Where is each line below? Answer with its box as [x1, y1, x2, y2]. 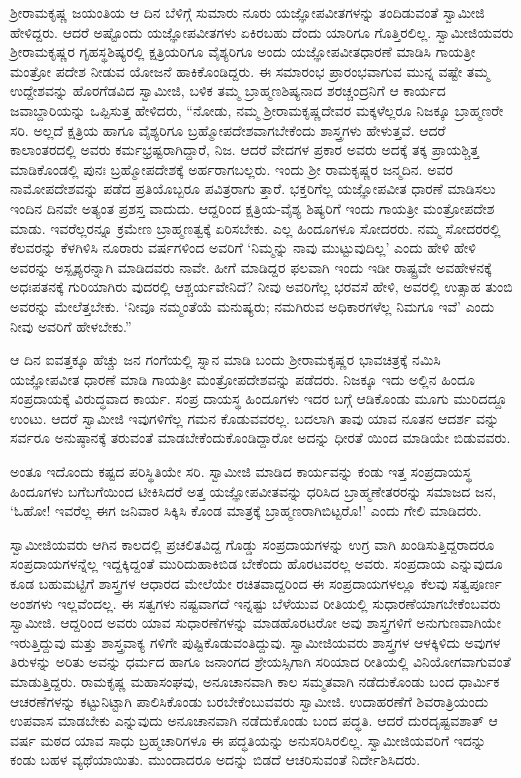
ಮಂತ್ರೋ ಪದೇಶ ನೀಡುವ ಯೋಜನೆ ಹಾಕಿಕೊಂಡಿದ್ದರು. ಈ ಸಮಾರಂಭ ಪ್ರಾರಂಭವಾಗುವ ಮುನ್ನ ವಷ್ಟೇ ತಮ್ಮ [10, 60, 490, 81]
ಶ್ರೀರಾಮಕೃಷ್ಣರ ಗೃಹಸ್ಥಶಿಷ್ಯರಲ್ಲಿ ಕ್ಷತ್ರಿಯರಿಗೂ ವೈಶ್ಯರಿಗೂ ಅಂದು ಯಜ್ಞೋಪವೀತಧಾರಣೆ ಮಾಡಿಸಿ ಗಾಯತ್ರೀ [10, 41, 476, 62]
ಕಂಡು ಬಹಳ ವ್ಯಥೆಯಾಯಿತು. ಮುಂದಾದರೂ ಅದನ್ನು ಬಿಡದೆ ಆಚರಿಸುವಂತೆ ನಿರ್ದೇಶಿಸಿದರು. [10, 749, 421, 770]
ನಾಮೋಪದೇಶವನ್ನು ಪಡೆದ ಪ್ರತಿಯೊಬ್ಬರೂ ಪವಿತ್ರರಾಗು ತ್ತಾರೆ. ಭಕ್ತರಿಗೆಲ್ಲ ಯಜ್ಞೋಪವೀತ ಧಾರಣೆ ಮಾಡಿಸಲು [10, 178, 496, 199]
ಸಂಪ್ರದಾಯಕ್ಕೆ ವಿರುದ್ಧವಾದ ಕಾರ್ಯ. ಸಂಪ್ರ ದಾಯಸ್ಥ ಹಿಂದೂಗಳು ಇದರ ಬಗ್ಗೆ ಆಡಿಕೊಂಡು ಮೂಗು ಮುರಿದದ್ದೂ [10, 388, 507, 409]
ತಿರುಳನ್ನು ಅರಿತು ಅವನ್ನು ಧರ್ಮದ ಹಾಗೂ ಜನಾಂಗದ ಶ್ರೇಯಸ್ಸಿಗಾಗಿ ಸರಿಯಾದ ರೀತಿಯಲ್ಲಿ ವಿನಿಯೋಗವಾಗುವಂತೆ [10, 651, 511, 672]
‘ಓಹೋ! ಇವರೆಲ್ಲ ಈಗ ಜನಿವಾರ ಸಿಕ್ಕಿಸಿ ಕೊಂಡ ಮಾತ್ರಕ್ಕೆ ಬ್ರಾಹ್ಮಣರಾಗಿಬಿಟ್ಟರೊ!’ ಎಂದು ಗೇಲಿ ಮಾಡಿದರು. [10, 500, 482, 521]
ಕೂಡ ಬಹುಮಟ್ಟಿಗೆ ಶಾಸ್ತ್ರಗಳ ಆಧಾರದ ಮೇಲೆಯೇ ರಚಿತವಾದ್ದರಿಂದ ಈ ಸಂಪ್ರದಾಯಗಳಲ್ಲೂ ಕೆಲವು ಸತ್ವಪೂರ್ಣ [10, 573, 502, 594]
